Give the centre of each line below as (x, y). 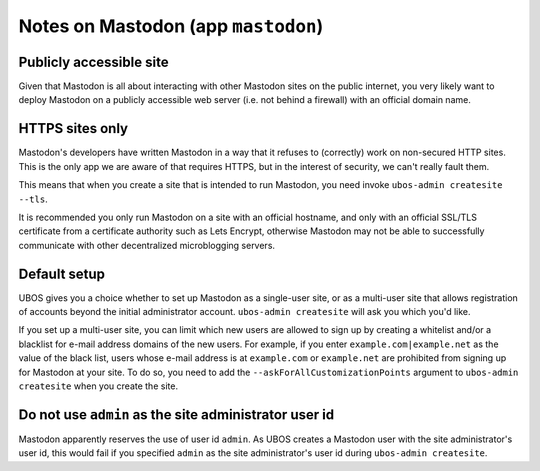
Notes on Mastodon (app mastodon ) (171, 26)
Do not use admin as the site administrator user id (176, 414)
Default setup (61, 273)
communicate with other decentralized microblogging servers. (146, 245)
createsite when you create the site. (98, 386)
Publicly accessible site (93, 61)
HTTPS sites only (73, 128)
